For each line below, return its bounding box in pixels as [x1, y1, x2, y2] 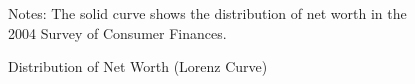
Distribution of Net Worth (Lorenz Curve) [8, 56, 268, 77]
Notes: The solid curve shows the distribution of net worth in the [8, 3, 407, 23]
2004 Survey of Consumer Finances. [8, 22, 227, 43]
